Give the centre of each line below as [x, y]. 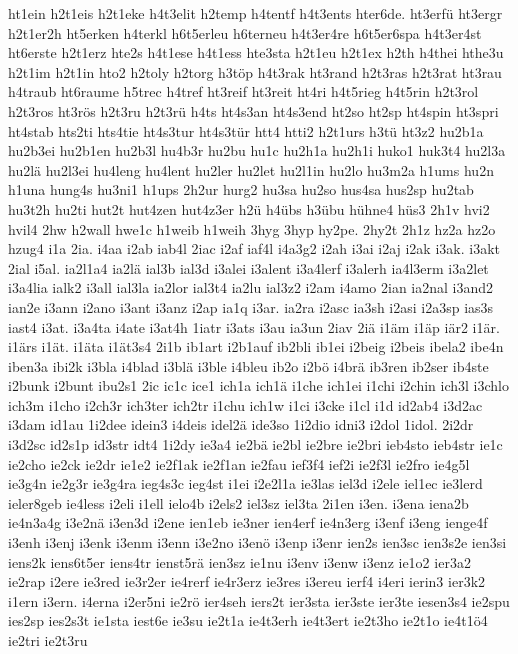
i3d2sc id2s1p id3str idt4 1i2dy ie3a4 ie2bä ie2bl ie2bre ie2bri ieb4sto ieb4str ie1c [255, 444]
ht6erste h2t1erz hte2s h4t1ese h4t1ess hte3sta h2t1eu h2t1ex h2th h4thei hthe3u [256, 52]
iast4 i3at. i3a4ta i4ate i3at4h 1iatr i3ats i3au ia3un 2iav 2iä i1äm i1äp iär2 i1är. [254, 326]
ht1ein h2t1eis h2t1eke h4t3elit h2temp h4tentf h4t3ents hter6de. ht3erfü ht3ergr [255, 13]
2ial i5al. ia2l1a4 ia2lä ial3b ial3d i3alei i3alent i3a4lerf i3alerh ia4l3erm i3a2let [248, 267]
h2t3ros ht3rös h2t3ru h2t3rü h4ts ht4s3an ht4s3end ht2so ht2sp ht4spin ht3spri [253, 110]
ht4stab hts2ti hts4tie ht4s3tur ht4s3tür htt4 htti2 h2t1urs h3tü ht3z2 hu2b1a [246, 130]
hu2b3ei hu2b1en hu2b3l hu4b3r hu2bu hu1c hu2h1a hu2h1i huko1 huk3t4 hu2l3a [257, 150]
